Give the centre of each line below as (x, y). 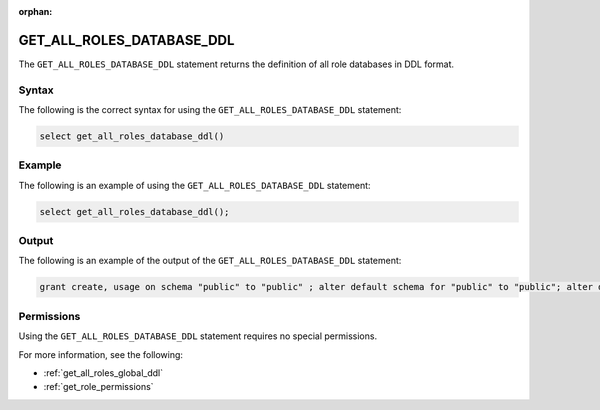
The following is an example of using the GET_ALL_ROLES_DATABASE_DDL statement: (194, 185)
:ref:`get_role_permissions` (98, 387)
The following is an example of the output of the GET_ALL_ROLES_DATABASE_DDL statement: (210, 261)
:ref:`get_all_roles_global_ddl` (103, 372)
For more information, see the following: (101, 354)
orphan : (35, 11)
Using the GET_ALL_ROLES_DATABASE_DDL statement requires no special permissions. (198, 336)
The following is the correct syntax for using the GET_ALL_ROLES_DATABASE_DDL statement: (210, 110)
